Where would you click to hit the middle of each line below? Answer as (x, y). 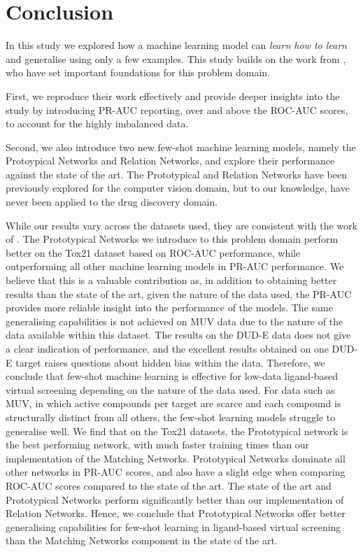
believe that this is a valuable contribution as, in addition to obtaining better (171, 280)
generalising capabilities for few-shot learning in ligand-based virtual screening (173, 526)
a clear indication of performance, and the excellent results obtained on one (167, 348)
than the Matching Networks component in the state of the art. (142, 540)
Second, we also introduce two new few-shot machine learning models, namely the (181, 147)
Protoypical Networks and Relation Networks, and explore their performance (170, 161)
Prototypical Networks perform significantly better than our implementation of (175, 499)
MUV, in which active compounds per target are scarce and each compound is (173, 403)
